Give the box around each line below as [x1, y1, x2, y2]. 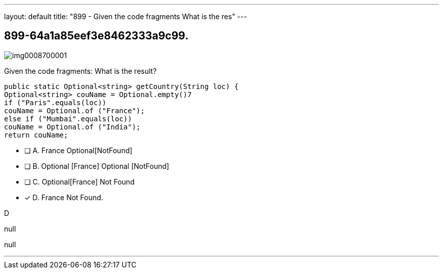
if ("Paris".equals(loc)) [4, 98, 107, 107]
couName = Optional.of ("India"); [4, 122, 141, 131]
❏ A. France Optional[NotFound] [24, 146, 132, 155]
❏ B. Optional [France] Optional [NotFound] [24, 161, 169, 170]
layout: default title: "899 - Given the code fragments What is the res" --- [4, 12, 247, 21]
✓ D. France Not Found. [24, 193, 103, 202]
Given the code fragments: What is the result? [4, 66, 157, 75]
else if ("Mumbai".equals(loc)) [4, 114, 132, 123]
